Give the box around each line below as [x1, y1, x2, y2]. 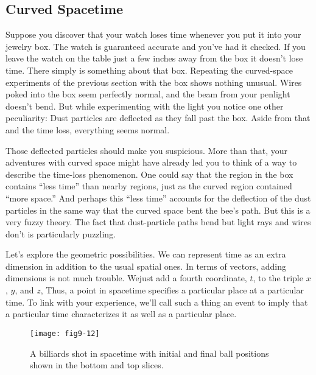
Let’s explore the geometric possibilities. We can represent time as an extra [5, 248, 286, 261]
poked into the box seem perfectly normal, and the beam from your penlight [5, 88, 290, 100]
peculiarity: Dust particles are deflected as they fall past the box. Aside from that [5, 111, 311, 124]
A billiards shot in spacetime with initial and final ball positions [30, 346, 269, 359]
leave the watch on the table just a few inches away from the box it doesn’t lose [5, 52, 303, 65]
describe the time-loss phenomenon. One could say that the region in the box [5, 167, 293, 180]
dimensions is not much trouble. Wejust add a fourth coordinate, [5, 272, 247, 284]
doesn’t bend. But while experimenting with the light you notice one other [5, 99, 284, 112]
